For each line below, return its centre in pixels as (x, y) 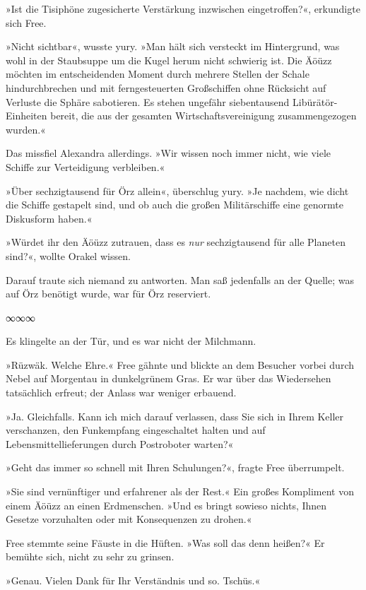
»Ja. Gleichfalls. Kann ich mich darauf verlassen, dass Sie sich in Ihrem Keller (175, 416)
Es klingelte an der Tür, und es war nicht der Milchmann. (131, 341)
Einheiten (26, 116)
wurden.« (26, 129)
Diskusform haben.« (49, 218)
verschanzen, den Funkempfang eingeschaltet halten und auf (136, 430)
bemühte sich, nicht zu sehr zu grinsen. (90, 556)
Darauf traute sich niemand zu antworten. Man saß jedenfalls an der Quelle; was (180, 279)
